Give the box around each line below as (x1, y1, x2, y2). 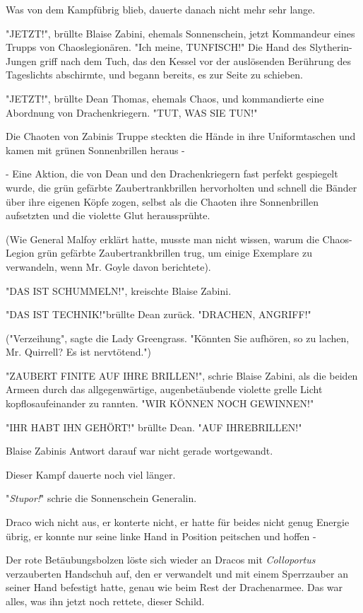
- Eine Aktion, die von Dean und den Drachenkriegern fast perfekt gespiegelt (6, 166, 338, 181)
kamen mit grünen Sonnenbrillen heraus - (6, 142, 185, 157)
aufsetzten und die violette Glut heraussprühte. (6, 208, 210, 223)
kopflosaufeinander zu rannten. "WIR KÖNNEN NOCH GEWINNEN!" (6, 396, 314, 411)
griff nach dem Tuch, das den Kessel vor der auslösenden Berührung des (40, 53, 352, 68)
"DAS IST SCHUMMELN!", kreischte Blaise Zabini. (6, 283, 232, 298)
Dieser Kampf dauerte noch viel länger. (6, 467, 176, 481)
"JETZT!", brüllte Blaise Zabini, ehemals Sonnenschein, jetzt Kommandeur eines (6, 25, 355, 40)
